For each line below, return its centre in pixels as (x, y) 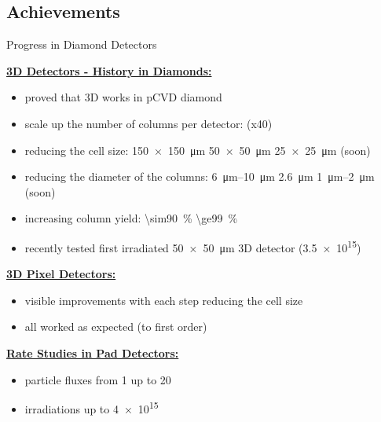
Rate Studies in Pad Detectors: (93, 352)
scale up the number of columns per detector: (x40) (148, 123)
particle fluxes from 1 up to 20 (98, 379)
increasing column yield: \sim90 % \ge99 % (131, 218)
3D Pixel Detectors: (61, 274)
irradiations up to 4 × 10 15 (92, 407)
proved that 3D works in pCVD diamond (123, 97)
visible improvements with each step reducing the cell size (164, 300)
